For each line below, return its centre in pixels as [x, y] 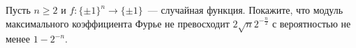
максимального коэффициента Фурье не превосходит [118, 23]
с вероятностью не [311, 23]
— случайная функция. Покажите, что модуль [245, 10]
